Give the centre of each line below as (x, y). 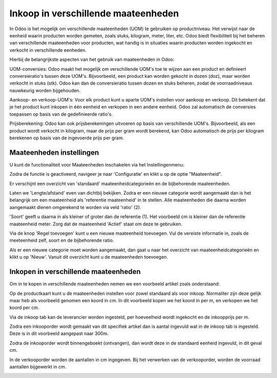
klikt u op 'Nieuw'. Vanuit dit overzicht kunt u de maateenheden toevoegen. (89, 257)
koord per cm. (24, 308)
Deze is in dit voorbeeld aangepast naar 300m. (59, 333)
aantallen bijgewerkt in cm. (38, 367)
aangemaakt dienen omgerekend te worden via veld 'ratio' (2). (75, 207)
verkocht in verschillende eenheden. (48, 50)
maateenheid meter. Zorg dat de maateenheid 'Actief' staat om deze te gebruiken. (96, 224)
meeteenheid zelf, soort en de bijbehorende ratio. (62, 240)
